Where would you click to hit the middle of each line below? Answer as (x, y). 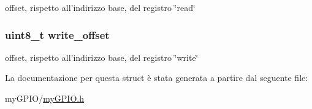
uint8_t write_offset (57, 34)
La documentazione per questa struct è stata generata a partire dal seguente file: (157, 78)
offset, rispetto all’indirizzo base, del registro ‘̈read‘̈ (100, 7)
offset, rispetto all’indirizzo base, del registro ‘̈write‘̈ (102, 57)
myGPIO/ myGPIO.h (44, 98)
